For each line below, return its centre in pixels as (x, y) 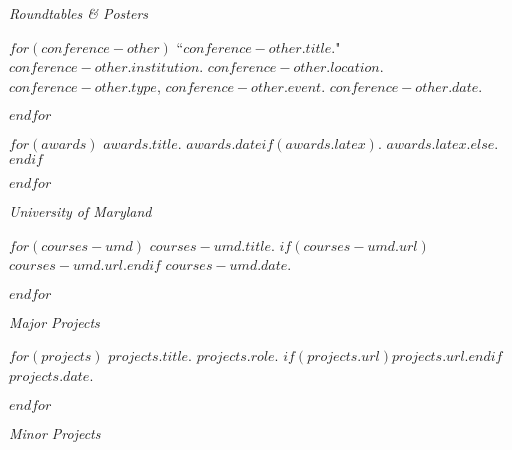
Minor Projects (55, 432)
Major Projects (54, 321)
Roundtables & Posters (79, 13)
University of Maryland (80, 210)
